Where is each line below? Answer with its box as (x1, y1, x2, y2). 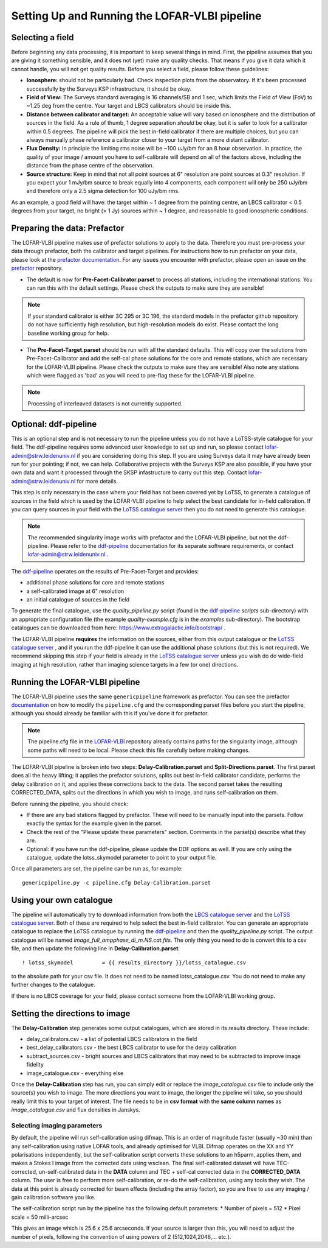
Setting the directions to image (11, 1008, 131, 1018)
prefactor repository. (11, 265, 63, 272)
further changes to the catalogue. (11, 981, 95, 989)
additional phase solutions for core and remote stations (26, 579, 165, 586)
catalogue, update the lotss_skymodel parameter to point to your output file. (26, 854, 217, 861)
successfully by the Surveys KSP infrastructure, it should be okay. (26, 85, 191, 93)
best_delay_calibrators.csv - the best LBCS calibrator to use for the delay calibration (26, 1044, 237, 1051)
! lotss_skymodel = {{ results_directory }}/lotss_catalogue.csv (22, 959, 247, 966)
